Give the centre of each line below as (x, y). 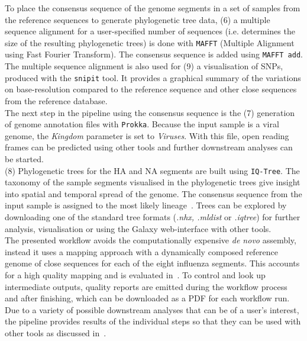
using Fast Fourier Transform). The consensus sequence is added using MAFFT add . (154, 54)
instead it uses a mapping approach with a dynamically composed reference (142, 251)
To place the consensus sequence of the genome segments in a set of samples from (153, 8)
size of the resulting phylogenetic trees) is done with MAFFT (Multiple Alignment (150, 42)
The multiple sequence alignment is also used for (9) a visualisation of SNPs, (144, 66)
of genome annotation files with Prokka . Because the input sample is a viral (142, 124)
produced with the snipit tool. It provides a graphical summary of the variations (153, 77)
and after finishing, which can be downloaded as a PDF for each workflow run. (147, 298)
